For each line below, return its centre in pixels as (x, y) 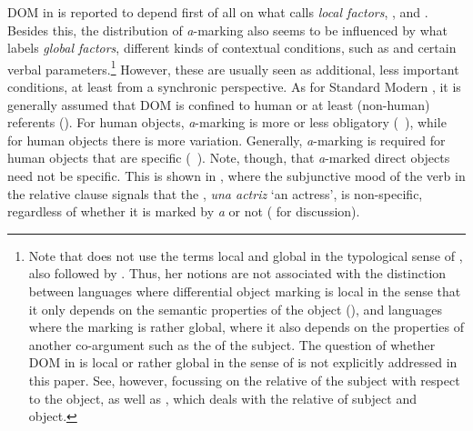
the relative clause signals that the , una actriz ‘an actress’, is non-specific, (215, 193)
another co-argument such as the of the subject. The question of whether (232, 344)
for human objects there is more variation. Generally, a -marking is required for (226, 140)
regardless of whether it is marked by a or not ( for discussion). (184, 211)
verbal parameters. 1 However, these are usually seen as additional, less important (233, 67)
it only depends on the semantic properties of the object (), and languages (236, 309)
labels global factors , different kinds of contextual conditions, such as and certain (232, 48)
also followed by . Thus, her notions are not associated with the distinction (237, 273)
